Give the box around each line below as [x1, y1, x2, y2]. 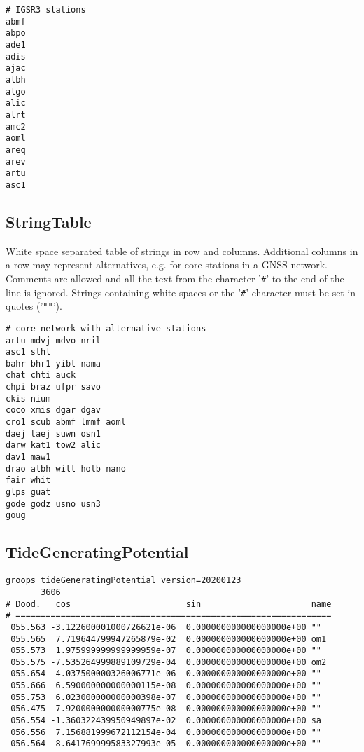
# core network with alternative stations [6, 323, 206, 334]
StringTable [6, 210, 92, 232]
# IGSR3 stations [6, 5, 86, 15]
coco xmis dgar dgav [6, 405, 101, 416]
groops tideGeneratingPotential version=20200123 [6, 575, 241, 586]
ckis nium [6, 393, 51, 404]
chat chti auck [6, 370, 76, 381]
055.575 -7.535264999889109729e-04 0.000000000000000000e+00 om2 [10, 657, 327, 667]
